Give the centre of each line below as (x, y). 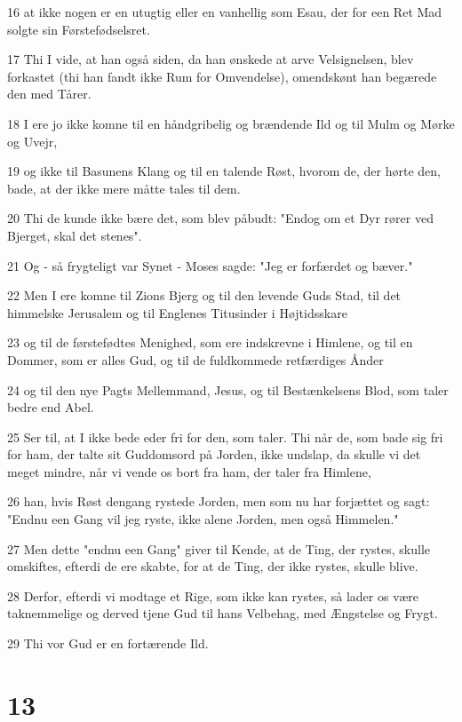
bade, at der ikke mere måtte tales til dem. (124, 188)
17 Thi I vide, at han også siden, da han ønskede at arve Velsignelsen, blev (211, 59)
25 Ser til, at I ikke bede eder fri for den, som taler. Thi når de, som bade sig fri (225, 436)
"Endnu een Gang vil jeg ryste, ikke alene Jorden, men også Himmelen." (203, 519)
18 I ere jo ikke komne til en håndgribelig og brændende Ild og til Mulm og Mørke (231, 123)
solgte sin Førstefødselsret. (79, 29)
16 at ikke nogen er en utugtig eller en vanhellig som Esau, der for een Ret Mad (225, 12)
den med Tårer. (49, 94)
